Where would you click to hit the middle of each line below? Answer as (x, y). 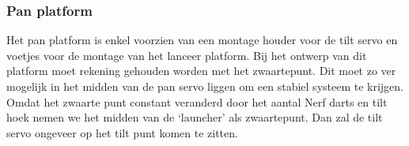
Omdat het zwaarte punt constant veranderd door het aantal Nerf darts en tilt (197, 101)
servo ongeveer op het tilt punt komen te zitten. (122, 132)
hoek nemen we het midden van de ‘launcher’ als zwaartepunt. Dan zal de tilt (195, 117)
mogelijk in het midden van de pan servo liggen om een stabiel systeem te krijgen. (205, 86)
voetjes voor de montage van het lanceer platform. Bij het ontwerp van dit (187, 55)
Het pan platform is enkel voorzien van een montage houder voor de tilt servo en (202, 40)
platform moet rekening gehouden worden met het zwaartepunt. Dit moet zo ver (201, 71)
